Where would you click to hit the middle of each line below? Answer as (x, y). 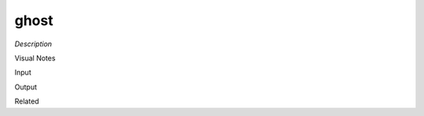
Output (26, 87)
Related (27, 101)
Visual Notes (35, 58)
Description (33, 44)
